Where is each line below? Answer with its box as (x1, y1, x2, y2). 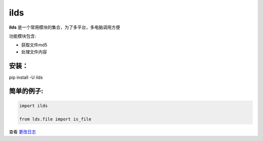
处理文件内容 (21, 49, 47, 54)
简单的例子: (9, 87, 44, 95)
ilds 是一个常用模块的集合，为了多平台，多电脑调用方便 (9, 24, 120, 30)
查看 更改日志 (9, 129, 36, 135)
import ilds (19, 103, 48, 108)
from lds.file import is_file (19, 117, 92, 122)
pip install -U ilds (9, 74, 43, 80)
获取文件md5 (21, 42, 48, 48)
